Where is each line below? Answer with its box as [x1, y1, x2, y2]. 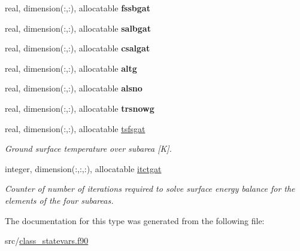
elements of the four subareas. [5, 194, 114, 206]
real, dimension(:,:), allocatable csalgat [5, 42, 150, 54]
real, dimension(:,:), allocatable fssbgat [5, 2, 150, 14]
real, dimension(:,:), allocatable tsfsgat [5, 122, 146, 134]
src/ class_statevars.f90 [5, 234, 89, 247]
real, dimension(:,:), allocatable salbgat [5, 22, 151, 34]
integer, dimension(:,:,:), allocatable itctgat [5, 162, 162, 175]
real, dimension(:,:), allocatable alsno [5, 82, 143, 94]
